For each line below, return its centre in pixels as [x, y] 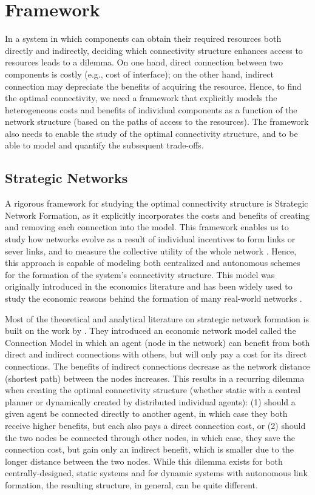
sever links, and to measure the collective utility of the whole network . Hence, [151, 251]
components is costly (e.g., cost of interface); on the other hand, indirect [139, 74]
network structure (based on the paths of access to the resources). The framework [157, 121]
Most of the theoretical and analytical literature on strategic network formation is [157, 318]
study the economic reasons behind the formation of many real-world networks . [154, 298]
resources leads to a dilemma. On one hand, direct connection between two [144, 62]
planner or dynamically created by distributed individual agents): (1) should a [150, 401]
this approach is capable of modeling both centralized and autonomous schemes [153, 263]
